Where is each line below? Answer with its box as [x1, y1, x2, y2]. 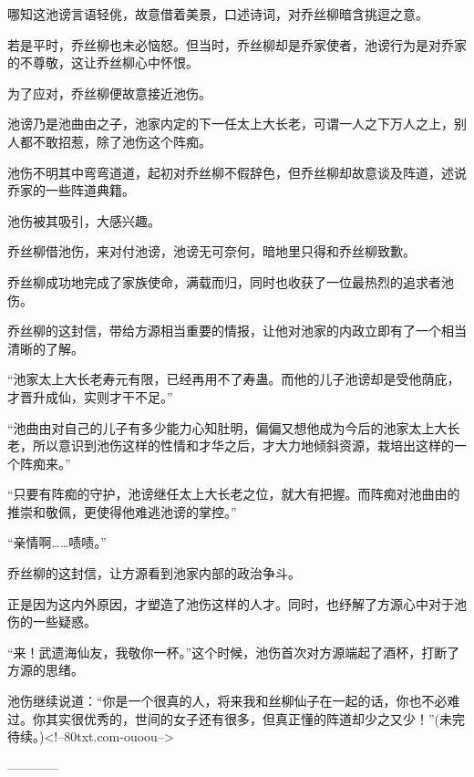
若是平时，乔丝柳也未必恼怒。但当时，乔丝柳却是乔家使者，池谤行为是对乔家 [7, 35, 467, 54]
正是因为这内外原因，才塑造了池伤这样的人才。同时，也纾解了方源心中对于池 [7, 594, 467, 613]
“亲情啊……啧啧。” [7, 533, 107, 552]
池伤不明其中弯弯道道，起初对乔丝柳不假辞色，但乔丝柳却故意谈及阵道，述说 [7, 162, 467, 181]
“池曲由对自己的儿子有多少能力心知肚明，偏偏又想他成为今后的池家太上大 [7, 418, 448, 437]
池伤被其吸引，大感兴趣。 [7, 211, 160, 230]
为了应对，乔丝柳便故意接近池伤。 [7, 83, 211, 102]
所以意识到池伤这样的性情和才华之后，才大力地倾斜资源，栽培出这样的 [32, 436, 454, 455]
